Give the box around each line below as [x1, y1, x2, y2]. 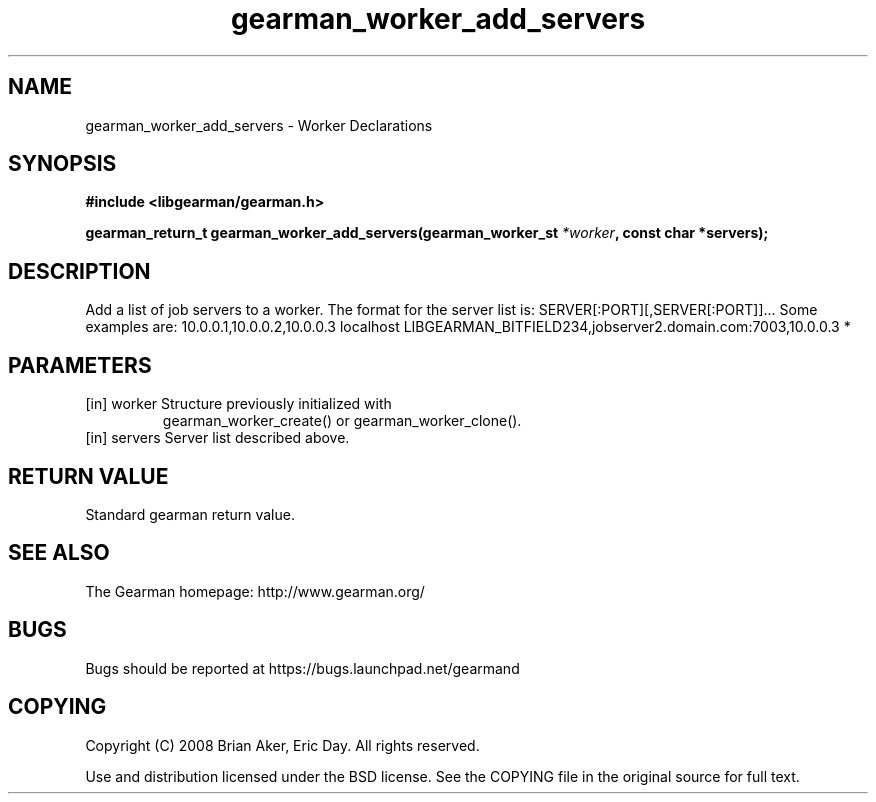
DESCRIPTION [8, 258, 151, 284]
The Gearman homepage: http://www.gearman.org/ [85, 582, 425, 600]
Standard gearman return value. [85, 505, 295, 523]
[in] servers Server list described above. [85, 429, 350, 447]
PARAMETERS [8, 352, 152, 378]
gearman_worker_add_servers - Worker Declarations [85, 116, 433, 134]
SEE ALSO [8, 540, 110, 566]
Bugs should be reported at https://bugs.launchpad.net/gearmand [85, 659, 520, 677]
